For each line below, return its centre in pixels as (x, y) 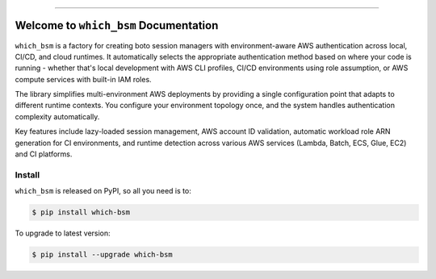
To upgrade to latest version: (63, 233)
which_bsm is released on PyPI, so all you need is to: (103, 191)
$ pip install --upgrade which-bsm (102, 255)
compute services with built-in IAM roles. (84, 79)
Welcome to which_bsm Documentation (117, 25)
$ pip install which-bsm (81, 212)
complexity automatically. (57, 116)
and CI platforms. (44, 154)
